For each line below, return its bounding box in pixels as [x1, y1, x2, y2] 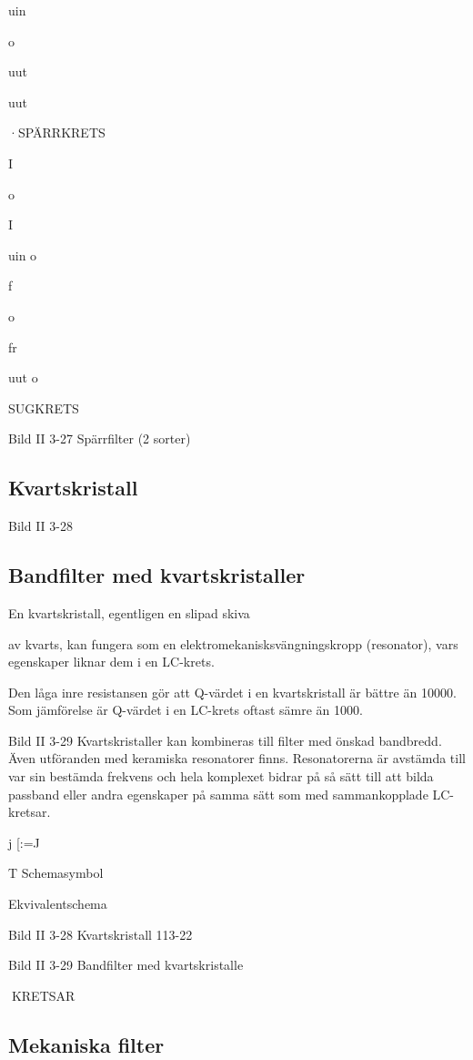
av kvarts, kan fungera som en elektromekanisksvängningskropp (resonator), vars [8, 634, 458, 653]
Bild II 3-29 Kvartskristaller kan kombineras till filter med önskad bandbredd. [8, 730, 442, 749]
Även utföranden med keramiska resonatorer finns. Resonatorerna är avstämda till [8, 749, 466, 768]
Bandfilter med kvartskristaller [8, 561, 306, 589]
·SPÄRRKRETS [8, 123, 106, 142]
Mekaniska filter [8, 1030, 165, 1058]
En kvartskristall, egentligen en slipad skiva [8, 603, 250, 622]
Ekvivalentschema [8, 894, 107, 913]
